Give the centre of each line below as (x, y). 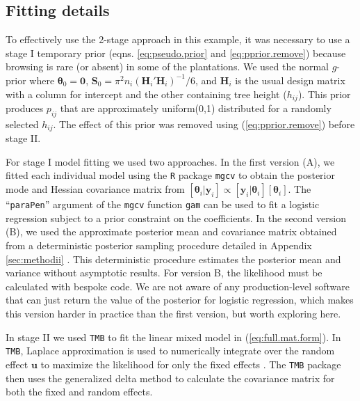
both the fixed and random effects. (79, 392)
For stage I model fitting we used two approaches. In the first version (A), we (170, 161)
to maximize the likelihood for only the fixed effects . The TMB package (191, 364)
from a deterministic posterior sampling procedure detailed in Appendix (159, 245)
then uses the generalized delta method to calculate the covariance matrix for (170, 378)
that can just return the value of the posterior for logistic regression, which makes (180, 300)
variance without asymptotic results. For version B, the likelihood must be (164, 273)
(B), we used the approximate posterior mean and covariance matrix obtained (171, 231)
